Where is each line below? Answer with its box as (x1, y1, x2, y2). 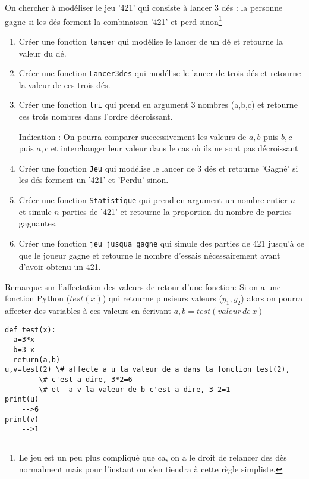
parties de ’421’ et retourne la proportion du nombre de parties (62, 205, 292, 217)
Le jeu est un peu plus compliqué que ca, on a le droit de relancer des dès (18, 450, 287, 463)
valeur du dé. (18, 46, 67, 59)
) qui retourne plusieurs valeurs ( (102, 292, 222, 304)
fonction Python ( (5, 292, 70, 304)
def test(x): (5, 325, 56, 334)
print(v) (5, 415, 39, 424)
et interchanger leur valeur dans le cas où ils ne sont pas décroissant (51, 142, 298, 154)
